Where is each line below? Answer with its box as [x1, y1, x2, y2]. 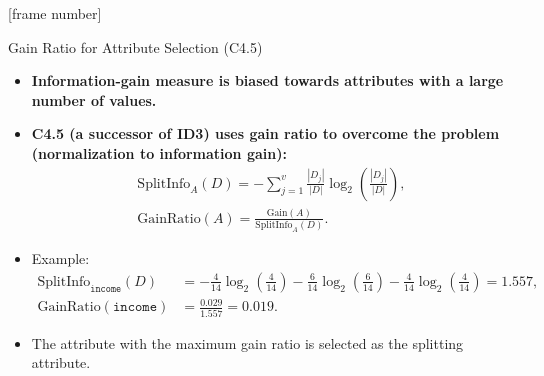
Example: [31, 248, 90, 269]
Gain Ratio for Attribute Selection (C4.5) [8, 36, 263, 57]
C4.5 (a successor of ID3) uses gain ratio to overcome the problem [31, 123, 500, 144]
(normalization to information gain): [31, 142, 287, 163]
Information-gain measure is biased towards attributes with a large [31, 70, 504, 91]
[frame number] [8, 3, 102, 23]
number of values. [31, 89, 157, 110]
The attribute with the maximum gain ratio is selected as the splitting [31, 332, 464, 353]
